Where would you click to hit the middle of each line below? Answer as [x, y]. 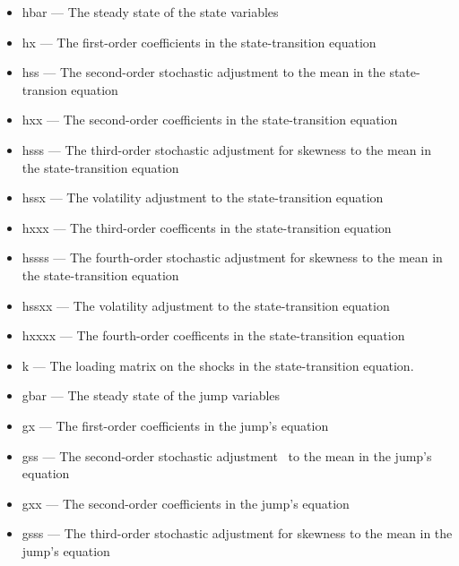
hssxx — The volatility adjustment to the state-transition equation [206, 305]
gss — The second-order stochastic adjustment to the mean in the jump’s [227, 455]
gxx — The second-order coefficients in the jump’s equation [186, 503]
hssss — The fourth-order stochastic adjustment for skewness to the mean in [232, 257]
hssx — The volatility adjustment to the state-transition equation [203, 197]
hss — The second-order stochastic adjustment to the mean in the [204, 72]
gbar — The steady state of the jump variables [151, 395]
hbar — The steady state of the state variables [150, 12]
